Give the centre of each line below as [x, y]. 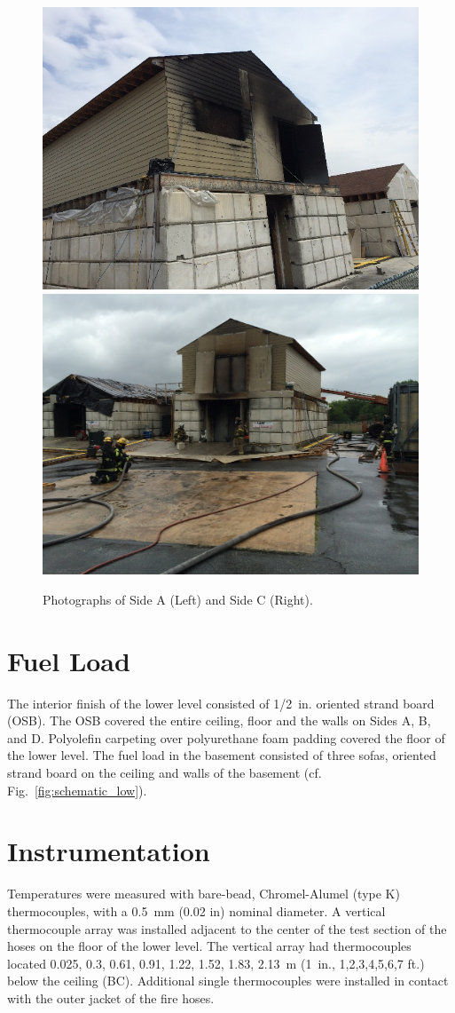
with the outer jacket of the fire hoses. [111, 997]
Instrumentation [109, 851]
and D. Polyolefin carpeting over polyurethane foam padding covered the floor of [226, 737]
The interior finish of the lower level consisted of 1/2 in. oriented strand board [221, 703]
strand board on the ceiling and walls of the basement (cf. [165, 773]
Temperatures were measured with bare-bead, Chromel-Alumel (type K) [204, 894]
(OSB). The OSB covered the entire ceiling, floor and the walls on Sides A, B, [219, 720]
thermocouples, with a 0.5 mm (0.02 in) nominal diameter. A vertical [196, 910]
